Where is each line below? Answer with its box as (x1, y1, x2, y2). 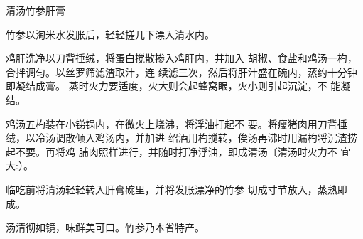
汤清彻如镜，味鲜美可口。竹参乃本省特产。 (6, 220, 205, 235)
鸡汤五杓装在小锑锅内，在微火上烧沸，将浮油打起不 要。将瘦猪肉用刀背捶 (6, 116, 347, 131)
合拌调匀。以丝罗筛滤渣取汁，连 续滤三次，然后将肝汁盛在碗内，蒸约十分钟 (6, 64, 357, 79)
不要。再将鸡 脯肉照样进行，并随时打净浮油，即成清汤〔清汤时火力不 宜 (15, 144, 351, 159)
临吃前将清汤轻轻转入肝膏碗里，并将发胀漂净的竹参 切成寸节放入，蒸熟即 (6, 181, 347, 196)
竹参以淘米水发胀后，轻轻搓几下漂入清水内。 (6, 26, 215, 41)
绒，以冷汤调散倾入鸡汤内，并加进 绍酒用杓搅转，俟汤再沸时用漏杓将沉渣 (6, 130, 347, 145)
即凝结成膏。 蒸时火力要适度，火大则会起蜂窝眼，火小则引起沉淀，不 (6, 78, 327, 93)
